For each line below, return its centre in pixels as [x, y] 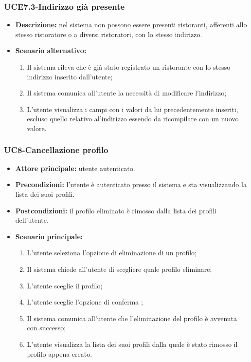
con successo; [46, 328]
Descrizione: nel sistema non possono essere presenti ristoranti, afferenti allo [131, 25]
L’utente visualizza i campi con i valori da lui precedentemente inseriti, [133, 109]
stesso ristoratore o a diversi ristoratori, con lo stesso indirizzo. [109, 34]
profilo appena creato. [60, 353]
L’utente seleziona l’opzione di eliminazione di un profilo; [112, 253]
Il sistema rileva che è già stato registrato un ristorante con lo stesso [129, 67]
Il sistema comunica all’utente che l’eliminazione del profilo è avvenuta [132, 318]
